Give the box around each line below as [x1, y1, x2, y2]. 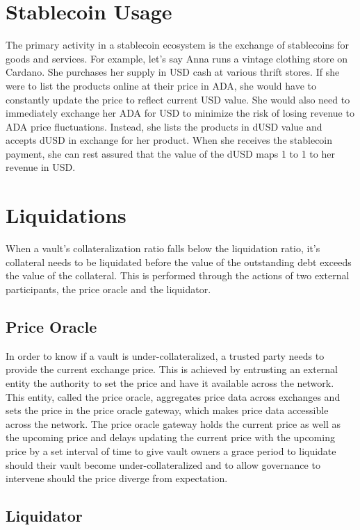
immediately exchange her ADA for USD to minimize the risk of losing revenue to [6, 106, 354, 120]
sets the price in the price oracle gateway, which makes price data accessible [6, 403, 329, 417]
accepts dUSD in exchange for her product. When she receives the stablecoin [6, 133, 333, 147]
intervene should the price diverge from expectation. [6, 471, 228, 486]
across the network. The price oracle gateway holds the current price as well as [6, 416, 341, 431]
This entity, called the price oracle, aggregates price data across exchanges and [6, 389, 341, 404]
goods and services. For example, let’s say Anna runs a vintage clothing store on [6, 51, 348, 65]
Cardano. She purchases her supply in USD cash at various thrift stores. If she [6, 65, 340, 79]
